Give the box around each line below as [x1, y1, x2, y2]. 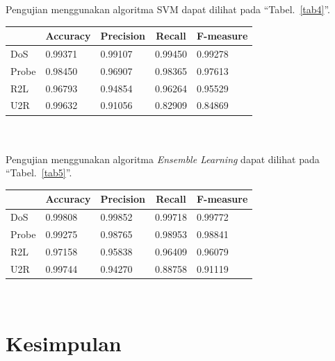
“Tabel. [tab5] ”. [6, 165, 72, 180]
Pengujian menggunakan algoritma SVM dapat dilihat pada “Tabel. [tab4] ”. [6, 2, 331, 16]
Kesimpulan [6, 328, 122, 357]
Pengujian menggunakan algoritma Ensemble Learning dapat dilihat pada [6, 151, 320, 166]
